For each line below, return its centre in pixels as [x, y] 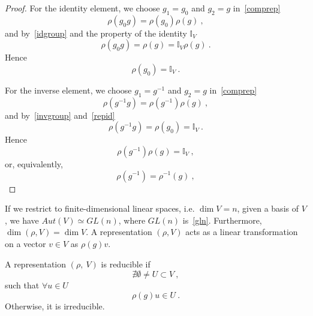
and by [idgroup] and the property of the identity [96, 33]
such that [22, 285]
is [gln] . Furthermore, [222, 220]
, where [132, 220]
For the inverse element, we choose [68, 90]
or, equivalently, [34, 163]
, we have [22, 220]
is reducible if [126, 264]
